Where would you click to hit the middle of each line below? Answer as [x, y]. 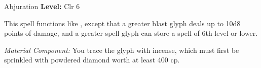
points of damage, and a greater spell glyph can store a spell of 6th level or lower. [131, 33]
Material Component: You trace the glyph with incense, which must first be [122, 50]
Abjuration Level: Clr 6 [42, 6]
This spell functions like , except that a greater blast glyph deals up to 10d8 [122, 23]
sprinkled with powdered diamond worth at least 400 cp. [92, 60]
